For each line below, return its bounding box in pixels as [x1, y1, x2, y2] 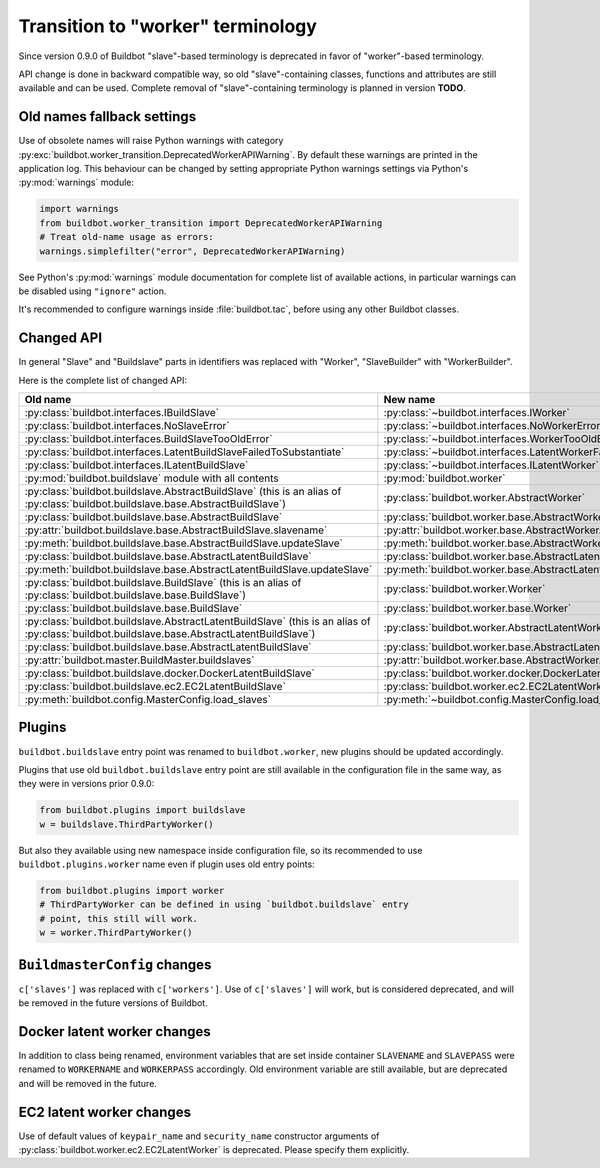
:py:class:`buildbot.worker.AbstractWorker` [383, 491, 586, 505]
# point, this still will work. [39, 913, 199, 924]
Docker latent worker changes [18, 1023, 212, 1040]
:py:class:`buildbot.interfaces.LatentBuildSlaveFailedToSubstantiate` [24, 445, 345, 459]
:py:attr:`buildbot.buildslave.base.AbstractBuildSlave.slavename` [24, 523, 328, 537]
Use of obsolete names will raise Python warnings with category [18, 135, 284, 147]
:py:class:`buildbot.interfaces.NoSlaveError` [24, 419, 230, 433]
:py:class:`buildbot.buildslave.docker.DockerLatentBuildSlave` [24, 666, 315, 680]
